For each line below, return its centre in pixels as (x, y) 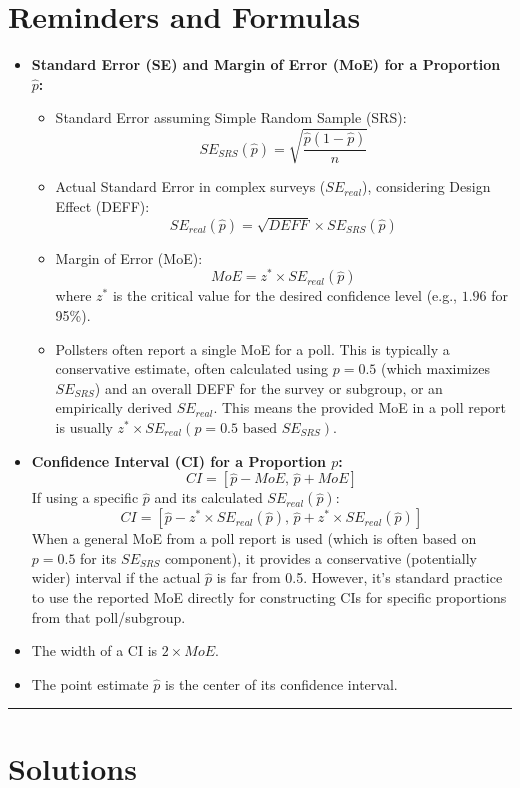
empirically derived (113, 407)
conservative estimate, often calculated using (192, 368)
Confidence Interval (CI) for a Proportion (178, 460)
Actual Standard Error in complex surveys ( (190, 186)
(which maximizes (435, 368)
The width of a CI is (94, 650)
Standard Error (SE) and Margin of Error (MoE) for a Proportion (266, 64)
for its (98, 557)
